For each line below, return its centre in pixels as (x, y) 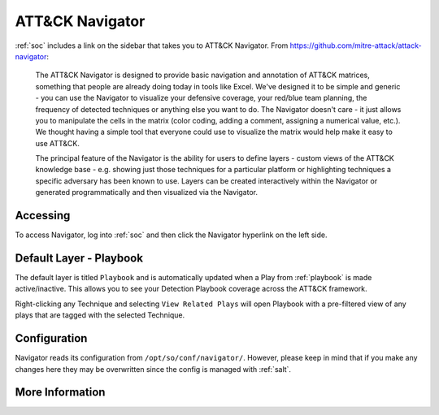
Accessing (43, 216)
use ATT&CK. (58, 143)
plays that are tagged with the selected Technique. (100, 315)
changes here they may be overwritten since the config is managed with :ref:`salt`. (153, 369)
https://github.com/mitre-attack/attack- (356, 45)
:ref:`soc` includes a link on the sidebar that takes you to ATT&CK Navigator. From (152, 45)
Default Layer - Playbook (79, 258)
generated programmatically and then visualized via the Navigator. (146, 192)
